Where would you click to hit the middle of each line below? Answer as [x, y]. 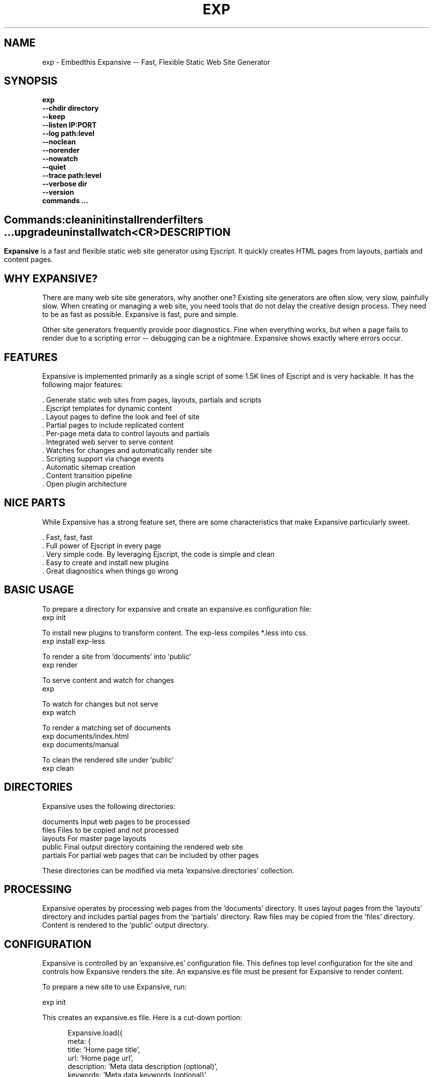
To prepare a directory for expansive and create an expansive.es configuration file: [177, 609]
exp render [60, 665]
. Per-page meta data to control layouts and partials [126, 433]
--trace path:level [72, 176]
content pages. [28, 260]
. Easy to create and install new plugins [106, 562]
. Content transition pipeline [87, 475]
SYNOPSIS [31, 81]
